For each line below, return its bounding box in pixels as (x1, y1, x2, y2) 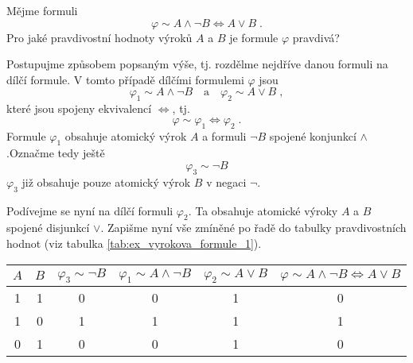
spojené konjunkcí (269, 127, 357, 144)
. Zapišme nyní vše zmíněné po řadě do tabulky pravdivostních (100, 219, 407, 236)
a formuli (202, 127, 247, 144)
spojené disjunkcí (6, 219, 90, 236)
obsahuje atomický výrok (64, 127, 187, 144)
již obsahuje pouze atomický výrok (21, 173, 191, 190)
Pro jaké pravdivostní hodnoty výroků (6, 29, 193, 45)
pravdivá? (292, 29, 340, 45)
